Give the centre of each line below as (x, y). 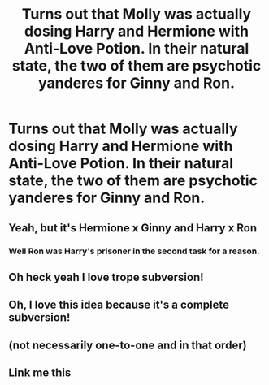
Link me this (40, 373)
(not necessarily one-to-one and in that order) (128, 345)
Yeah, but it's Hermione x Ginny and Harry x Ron (133, 228)
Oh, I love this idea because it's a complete (119, 305)
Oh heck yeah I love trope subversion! (106, 277)
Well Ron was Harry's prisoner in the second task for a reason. (134, 251)
